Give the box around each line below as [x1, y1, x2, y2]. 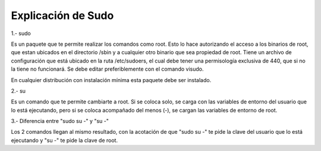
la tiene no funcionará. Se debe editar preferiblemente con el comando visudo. [11, 65, 204, 73]
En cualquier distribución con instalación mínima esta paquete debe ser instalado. [11, 76, 212, 83]
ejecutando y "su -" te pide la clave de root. [11, 137, 118, 144]
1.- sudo [11, 30, 31, 37]
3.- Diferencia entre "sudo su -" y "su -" [11, 118, 109, 125]
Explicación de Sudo [11, 9, 114, 22]
